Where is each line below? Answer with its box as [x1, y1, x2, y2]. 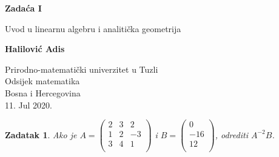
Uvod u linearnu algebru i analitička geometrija [5, 22, 181, 35]
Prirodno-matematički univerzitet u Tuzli [5, 62, 158, 75]
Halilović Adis [5, 42, 65, 55]
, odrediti [215, 128, 248, 141]
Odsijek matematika [5, 75, 80, 87]
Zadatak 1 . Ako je [5, 128, 77, 141]
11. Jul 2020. [5, 98, 52, 111]
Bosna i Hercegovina [5, 86, 81, 99]
